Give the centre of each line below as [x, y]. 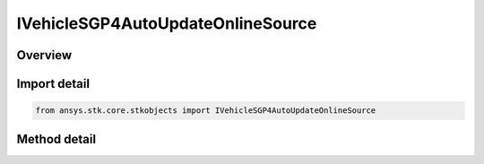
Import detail [53, 84]
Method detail [56, 139]
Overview [44, 55]
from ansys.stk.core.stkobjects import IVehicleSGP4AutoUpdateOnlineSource [206, 111]
